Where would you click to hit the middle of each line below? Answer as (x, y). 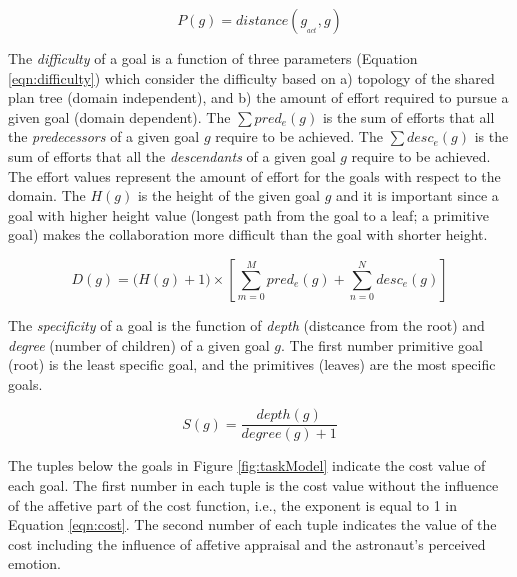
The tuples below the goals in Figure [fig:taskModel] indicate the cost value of (247, 465)
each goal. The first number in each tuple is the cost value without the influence (253, 484)
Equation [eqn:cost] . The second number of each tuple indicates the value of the (252, 524)
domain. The (47, 195)
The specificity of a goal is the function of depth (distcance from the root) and (246, 324)
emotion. (34, 563)
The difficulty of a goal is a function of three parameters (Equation (213, 58)
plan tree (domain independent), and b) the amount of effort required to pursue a (258, 97)
